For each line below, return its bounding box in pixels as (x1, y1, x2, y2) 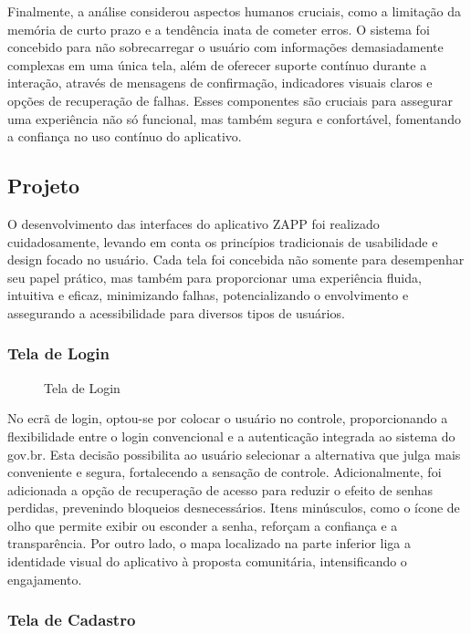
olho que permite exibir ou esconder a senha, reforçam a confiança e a (7, 515, 398, 534)
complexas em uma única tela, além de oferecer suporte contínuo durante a (7, 55, 427, 74)
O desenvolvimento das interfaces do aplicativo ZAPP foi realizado (7, 213, 380, 233)
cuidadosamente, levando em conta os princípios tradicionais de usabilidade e (7, 232, 438, 251)
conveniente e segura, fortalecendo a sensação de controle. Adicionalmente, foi (7, 462, 442, 482)
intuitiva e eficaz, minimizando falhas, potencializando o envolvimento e (7, 285, 409, 305)
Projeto (7, 171, 80, 200)
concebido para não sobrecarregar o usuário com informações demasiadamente (7, 37, 444, 57)
